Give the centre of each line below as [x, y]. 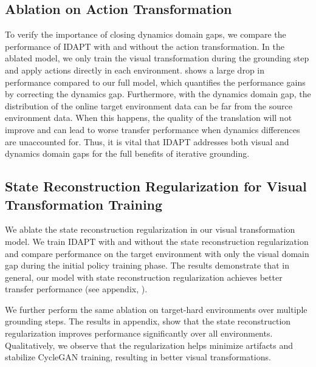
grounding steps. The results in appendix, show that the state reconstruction [148, 321]
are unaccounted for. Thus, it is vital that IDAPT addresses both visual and [147, 141]
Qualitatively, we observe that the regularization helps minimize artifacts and [149, 345]
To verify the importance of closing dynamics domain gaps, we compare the [146, 34]
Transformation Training [84, 204]
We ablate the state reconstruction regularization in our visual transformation [150, 229]
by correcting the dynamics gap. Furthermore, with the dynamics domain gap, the [158, 94]
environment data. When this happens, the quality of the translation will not [149, 118]
